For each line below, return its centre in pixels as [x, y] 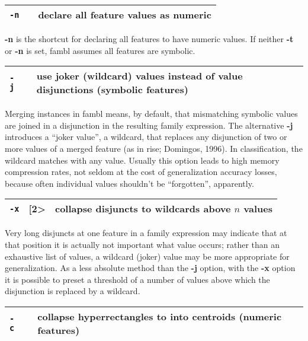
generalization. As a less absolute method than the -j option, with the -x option [150, 268]
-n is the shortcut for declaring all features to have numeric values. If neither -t [149, 39]
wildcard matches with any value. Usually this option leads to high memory [142, 160]
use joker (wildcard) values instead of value [139, 76]
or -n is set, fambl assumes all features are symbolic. [100, 50]
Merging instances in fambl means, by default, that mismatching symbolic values [151, 114]
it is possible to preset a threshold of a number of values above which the [137, 279]
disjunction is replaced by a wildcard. [73, 291]
